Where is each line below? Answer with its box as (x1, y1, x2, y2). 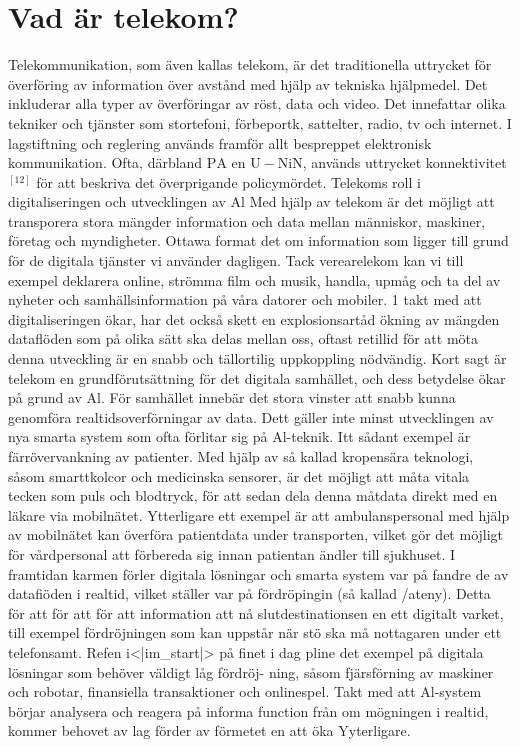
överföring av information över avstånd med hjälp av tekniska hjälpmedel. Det (8, 73, 488, 94)
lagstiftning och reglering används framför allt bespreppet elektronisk (8, 132, 432, 153)
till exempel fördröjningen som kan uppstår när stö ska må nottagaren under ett (8, 622, 502, 643)
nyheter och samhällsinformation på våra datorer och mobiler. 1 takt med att (8, 289, 482, 310)
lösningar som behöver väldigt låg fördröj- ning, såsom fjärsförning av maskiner (8, 661, 494, 682)
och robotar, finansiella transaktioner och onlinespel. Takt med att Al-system (8, 681, 482, 702)
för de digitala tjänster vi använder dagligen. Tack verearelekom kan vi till (8, 250, 464, 271)
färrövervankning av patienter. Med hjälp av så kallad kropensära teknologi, (8, 446, 474, 466)
